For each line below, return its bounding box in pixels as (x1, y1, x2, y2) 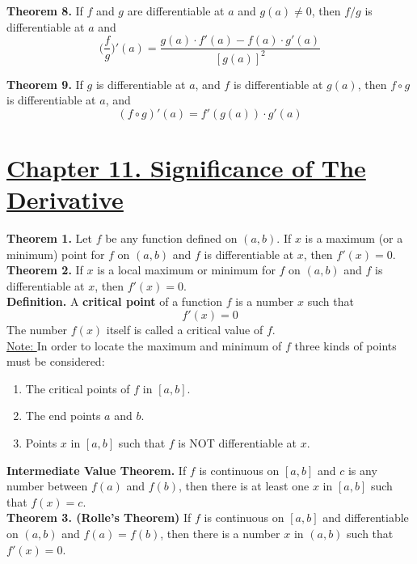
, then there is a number (160, 525, 280, 541)
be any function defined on (105, 230, 238, 247)
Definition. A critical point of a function (6, 293, 223, 310)
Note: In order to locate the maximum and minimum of (6, 337, 282, 354)
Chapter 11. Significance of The (6, 151, 366, 184)
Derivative (6, 183, 124, 216)
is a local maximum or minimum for (97, 261, 276, 278)
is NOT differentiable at (178, 435, 297, 452)
